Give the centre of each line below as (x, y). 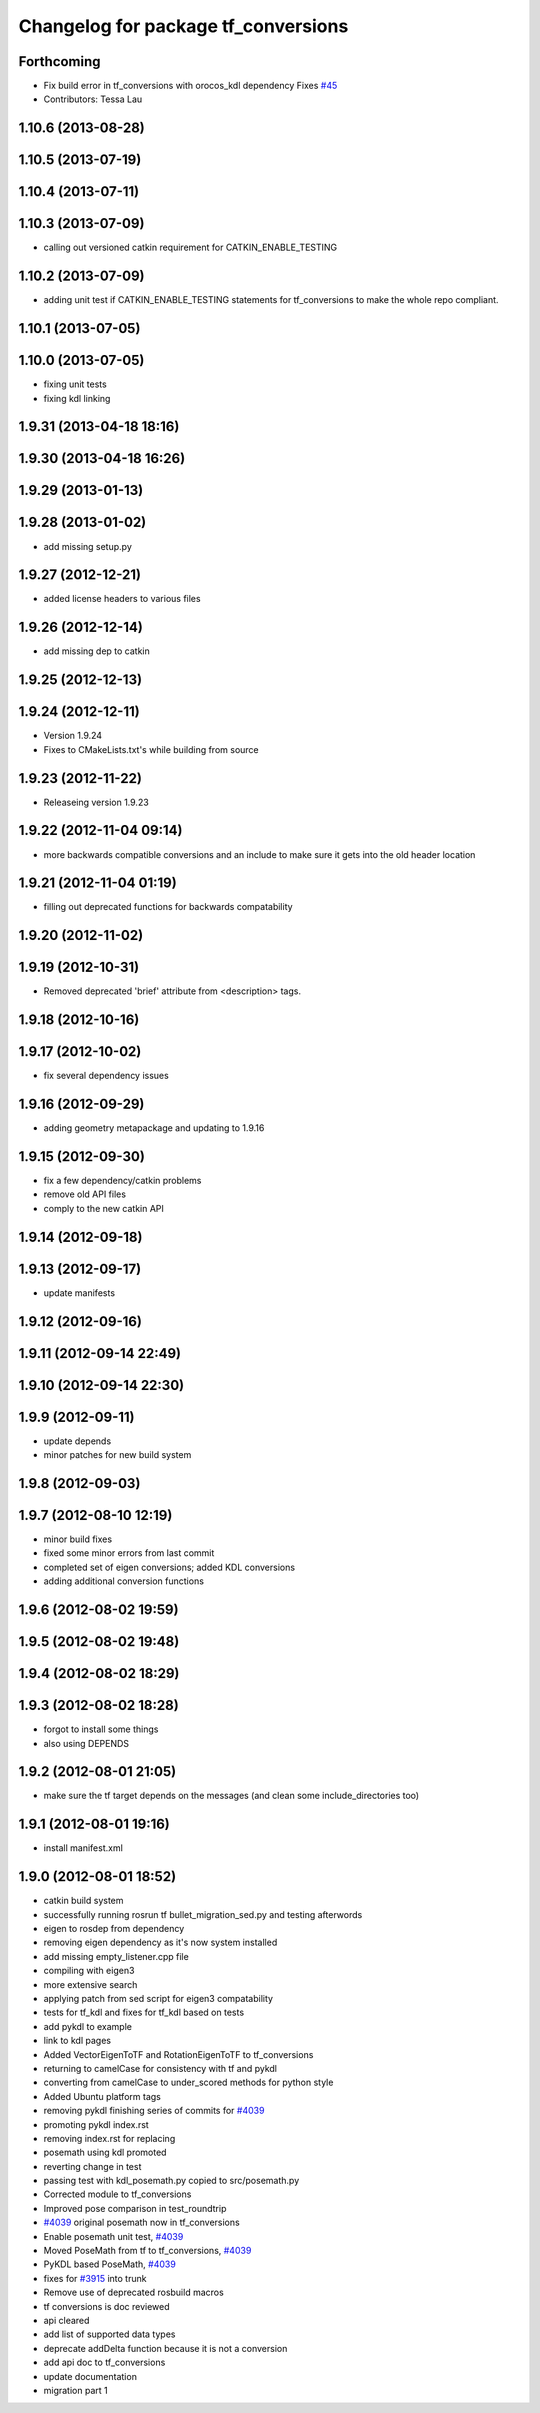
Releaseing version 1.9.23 (96, 802)
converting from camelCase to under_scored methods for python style (188, 2082)
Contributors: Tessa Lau (93, 99)
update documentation (90, 2376)
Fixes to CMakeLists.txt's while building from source (151, 749)
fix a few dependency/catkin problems (122, 1181)
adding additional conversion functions (124, 1581)
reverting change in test (92, 2166)
